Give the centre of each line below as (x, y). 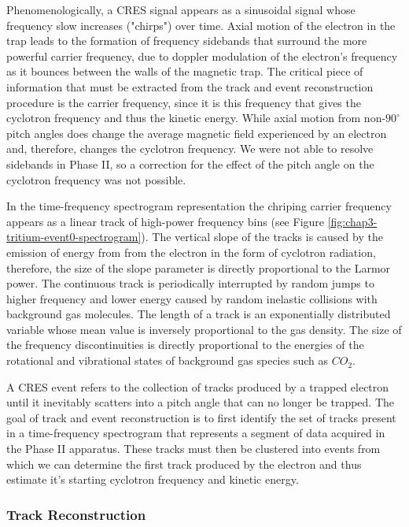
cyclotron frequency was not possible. (96, 179)
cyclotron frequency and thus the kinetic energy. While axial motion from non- (196, 118)
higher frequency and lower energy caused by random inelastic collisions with (192, 298)
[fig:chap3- (352, 221)
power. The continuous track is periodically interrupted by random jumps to (190, 283)
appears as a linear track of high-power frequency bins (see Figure (166, 221)
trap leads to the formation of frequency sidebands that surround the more (187, 41)
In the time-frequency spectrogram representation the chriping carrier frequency (199, 206)
